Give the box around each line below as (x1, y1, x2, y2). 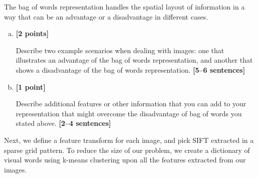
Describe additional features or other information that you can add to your (16, 98, 246, 109)
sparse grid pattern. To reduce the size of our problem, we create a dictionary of (4, 144, 250, 155)
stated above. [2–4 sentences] (16, 118, 111, 128)
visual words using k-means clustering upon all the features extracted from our (4, 154, 246, 165)
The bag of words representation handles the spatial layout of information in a (4, 2, 245, 12)
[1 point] (16, 81, 46, 92)
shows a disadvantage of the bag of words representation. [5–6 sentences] (16, 64, 245, 75)
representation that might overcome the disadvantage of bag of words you (16, 108, 242, 118)
